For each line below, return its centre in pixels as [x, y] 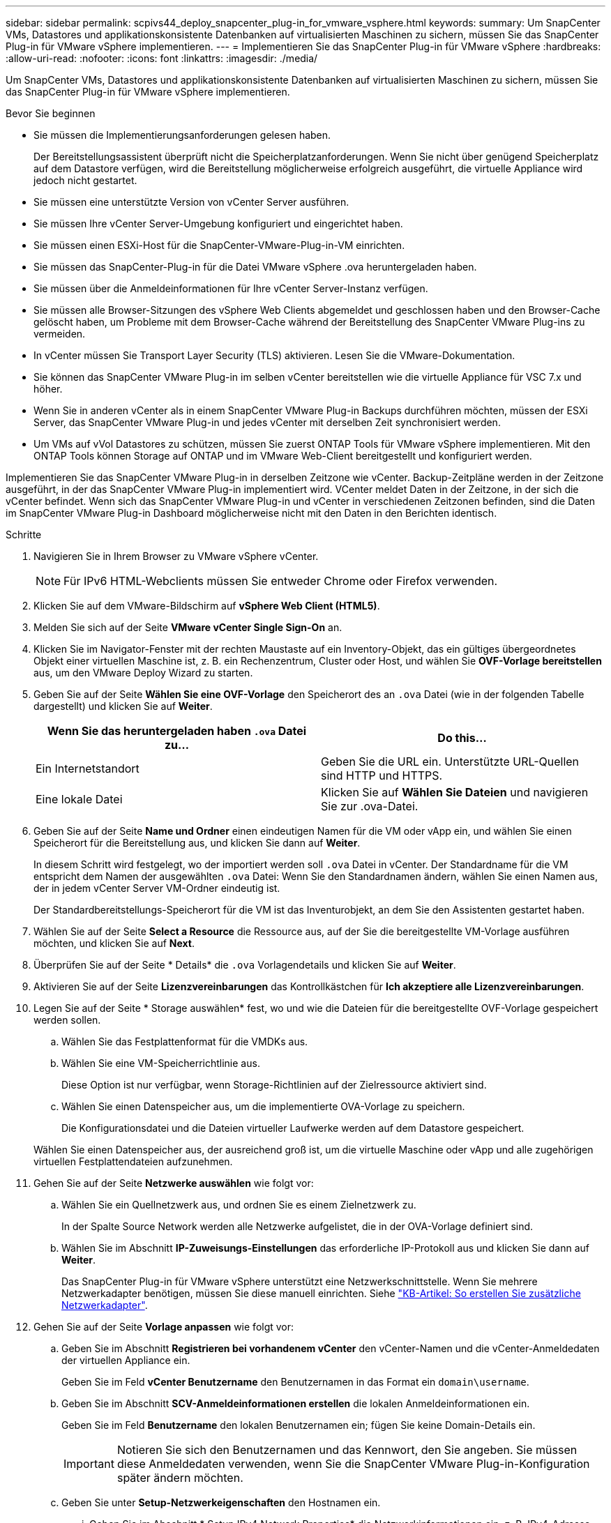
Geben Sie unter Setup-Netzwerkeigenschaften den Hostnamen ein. [221, 1502]
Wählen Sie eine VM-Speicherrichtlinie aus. [161, 1063]
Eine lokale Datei [79, 799]
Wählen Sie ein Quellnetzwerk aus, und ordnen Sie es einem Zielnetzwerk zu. [239, 1205]
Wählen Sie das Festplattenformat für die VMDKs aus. [185, 1041]
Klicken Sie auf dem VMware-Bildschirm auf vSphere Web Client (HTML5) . [207, 606]
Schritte [24, 535]
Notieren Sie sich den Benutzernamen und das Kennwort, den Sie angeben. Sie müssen [347, 1450]
